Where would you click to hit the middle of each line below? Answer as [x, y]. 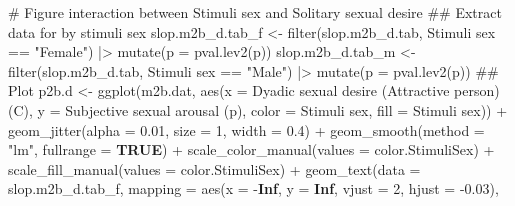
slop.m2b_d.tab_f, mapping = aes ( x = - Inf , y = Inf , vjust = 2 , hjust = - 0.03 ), [253, 188]
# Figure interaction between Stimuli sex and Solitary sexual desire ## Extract [255, 12]
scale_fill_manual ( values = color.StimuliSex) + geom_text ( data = [214, 168]
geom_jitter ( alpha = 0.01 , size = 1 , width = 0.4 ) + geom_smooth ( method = [246, 129]
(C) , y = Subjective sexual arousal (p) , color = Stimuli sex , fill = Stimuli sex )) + [258, 109]
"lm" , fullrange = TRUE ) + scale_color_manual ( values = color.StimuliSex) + [251, 149]
